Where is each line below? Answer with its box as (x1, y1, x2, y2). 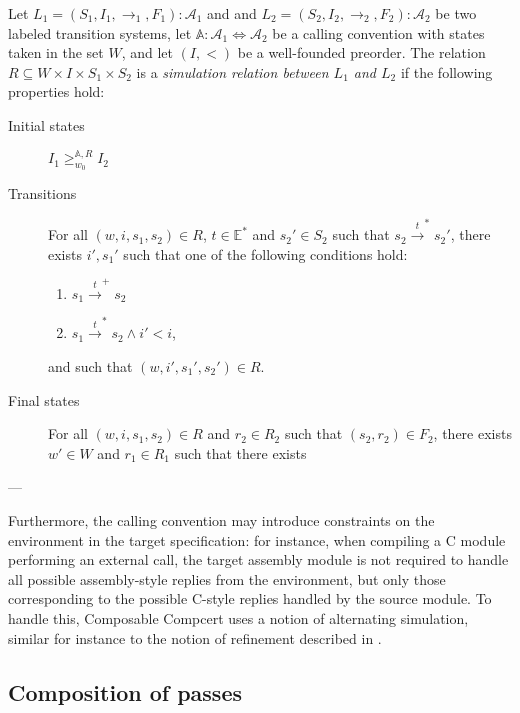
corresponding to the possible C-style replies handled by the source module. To (8, 588, 492, 609)
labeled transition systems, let (8, 22, 192, 43)
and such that (48, 355, 133, 376)
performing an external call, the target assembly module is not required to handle (8, 549, 509, 570)
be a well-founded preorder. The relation (237, 42, 486, 63)
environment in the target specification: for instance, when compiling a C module (8, 529, 506, 550)
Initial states (8, 114, 85, 135)
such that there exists (174, 442, 307, 463)
